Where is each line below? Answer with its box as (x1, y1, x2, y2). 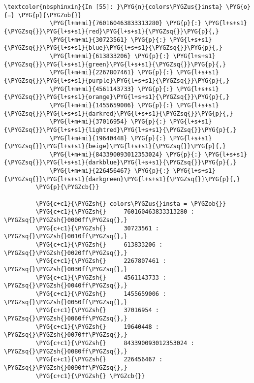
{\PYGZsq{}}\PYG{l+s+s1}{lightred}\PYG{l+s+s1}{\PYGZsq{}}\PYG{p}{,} (4, 126, 237, 133)
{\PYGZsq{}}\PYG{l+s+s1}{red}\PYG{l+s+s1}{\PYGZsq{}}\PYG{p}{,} (4, 28, 219, 35)
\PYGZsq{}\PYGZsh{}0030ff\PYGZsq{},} (4, 266, 127, 273)
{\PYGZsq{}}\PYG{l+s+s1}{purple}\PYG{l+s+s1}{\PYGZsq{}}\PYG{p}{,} (4, 77, 230, 84)
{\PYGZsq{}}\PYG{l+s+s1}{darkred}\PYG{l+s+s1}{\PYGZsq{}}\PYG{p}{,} (4, 110, 233, 117)
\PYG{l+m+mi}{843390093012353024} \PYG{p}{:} (50, 151, 201, 158)
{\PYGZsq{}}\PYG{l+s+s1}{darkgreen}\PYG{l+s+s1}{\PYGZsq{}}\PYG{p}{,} (4, 175, 240, 183)
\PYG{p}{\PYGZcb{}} (35, 184, 99, 191)
